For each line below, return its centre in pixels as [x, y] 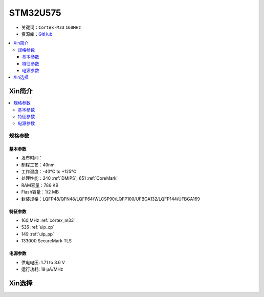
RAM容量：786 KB [40, 185]
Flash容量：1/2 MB [40, 192]
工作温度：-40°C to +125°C [49, 171]
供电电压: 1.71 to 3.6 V [43, 262]
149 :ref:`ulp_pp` [38, 234]
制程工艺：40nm [38, 165]
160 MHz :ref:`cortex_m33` [48, 220]
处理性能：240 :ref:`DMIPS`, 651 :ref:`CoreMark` [70, 178]
